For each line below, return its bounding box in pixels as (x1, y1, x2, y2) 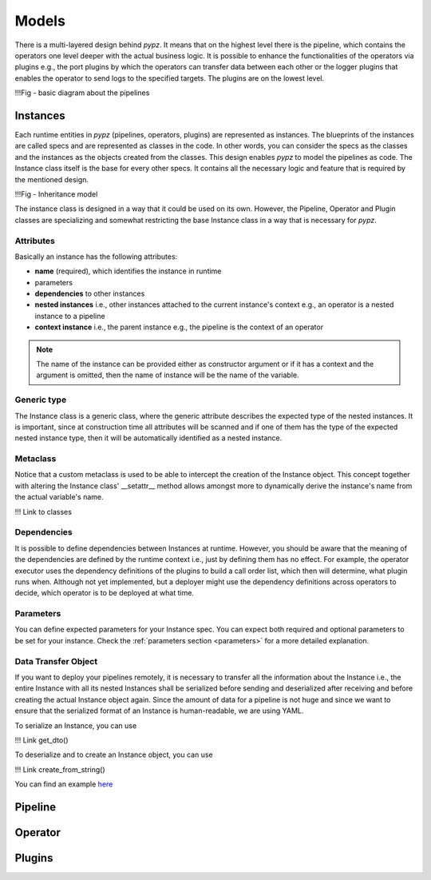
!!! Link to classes (14, 507, 72, 516)
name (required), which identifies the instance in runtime (34, 266, 222, 276)
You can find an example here (14, 779, 113, 789)
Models (14, 12, 65, 30)
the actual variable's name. (14, 492, 104, 502)
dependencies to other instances (34, 289, 145, 299)
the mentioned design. (14, 174, 89, 184)
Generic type (14, 394, 67, 405)
